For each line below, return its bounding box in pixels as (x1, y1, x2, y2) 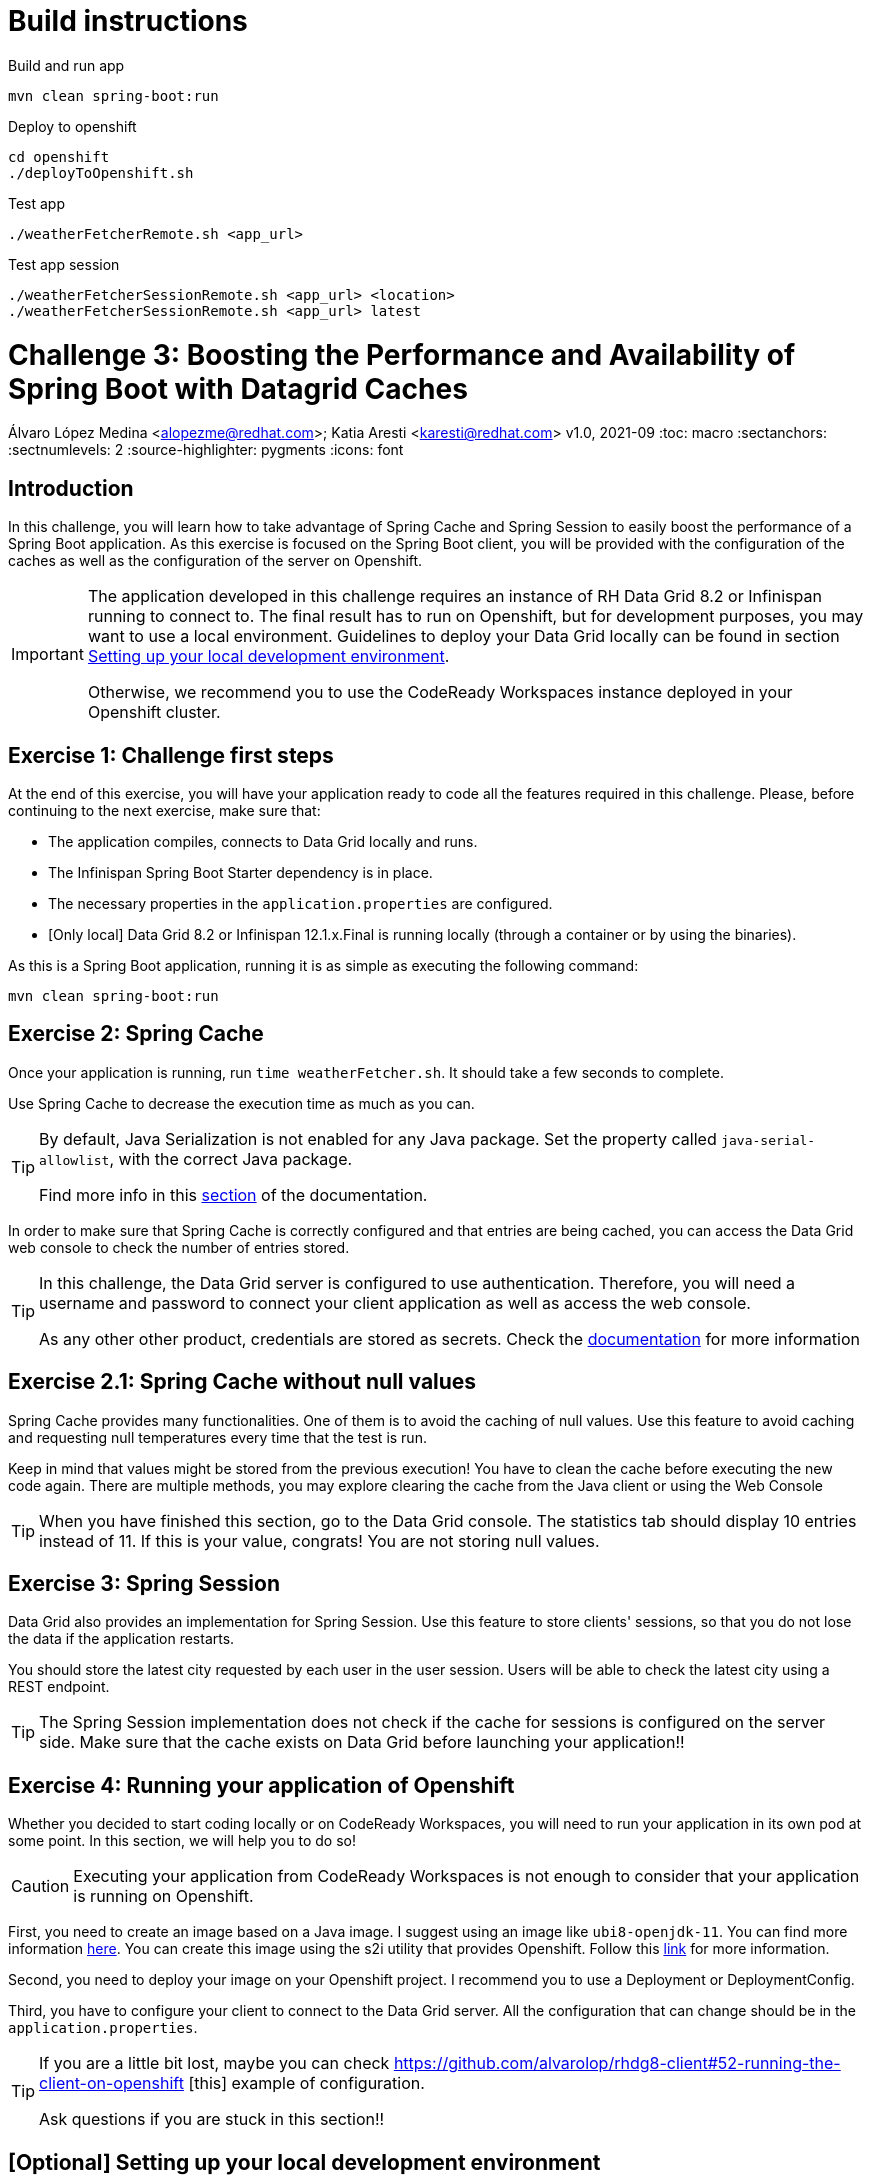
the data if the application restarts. (8, 1630, 235, 1648)
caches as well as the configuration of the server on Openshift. (8, 552, 423, 570)
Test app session (8, 255, 120, 273)
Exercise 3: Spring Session (8, 1571, 280, 1597)
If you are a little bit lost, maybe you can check (39, 2053, 390, 2074)
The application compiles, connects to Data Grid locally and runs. (48, 832, 478, 850)
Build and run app (8, 56, 125, 74)
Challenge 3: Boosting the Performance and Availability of (8, 337, 796, 372)
